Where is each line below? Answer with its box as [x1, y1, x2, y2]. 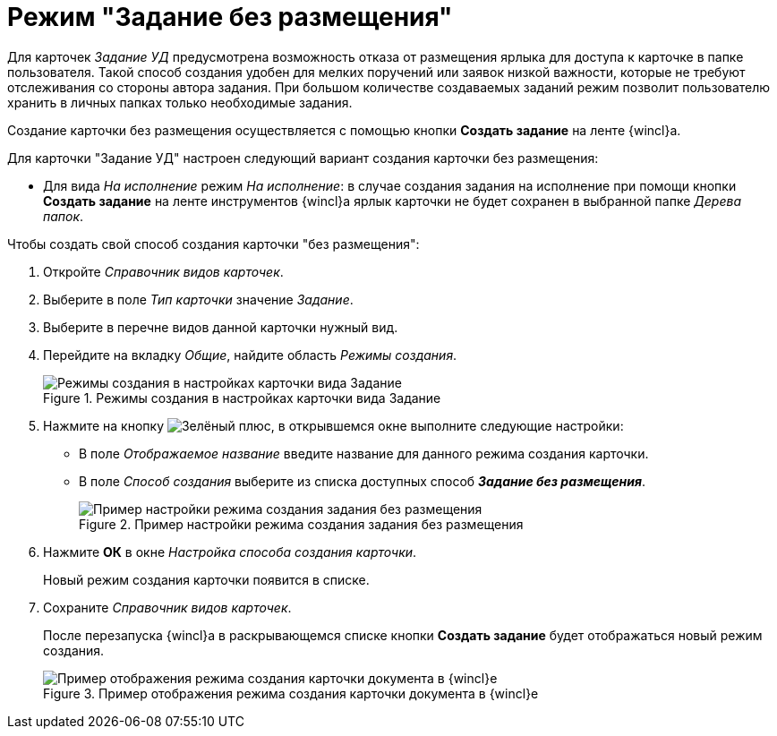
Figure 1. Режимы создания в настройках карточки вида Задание [43, 389, 441, 406]
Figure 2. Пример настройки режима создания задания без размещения [79, 516, 524, 532]
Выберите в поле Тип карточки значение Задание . [43, 291, 354, 307]
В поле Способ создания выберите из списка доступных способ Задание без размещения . [79, 473, 645, 489]
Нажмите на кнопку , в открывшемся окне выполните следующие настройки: [43, 417, 624, 433]
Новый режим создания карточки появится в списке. [43, 571, 370, 587]
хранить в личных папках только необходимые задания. [7, 94, 353, 110]
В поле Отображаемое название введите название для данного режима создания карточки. [79, 445, 649, 461]
